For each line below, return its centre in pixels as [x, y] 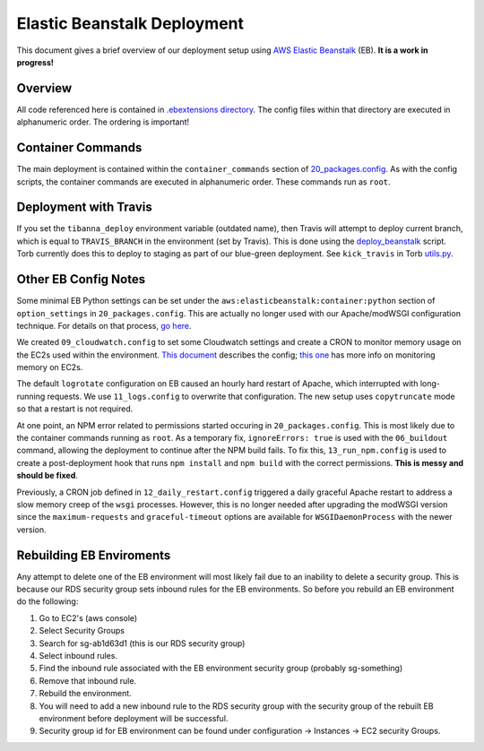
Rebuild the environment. [85, 694]
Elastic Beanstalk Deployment [130, 23]
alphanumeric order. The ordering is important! [103, 122]
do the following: [48, 601]
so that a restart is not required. [75, 409]
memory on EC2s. [50, 367]
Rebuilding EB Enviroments [94, 555]
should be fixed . [47, 476]
